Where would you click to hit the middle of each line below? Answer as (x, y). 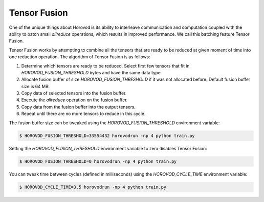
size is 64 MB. (35, 86)
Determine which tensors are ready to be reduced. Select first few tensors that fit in (106, 66)
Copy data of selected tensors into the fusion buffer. (74, 93)
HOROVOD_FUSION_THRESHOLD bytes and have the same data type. (92, 72)
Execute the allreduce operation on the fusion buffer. (75, 100)
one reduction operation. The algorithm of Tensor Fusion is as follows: (79, 57)
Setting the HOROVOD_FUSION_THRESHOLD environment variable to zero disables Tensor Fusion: (108, 148)
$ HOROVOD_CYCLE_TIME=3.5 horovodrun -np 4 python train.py (93, 187)
